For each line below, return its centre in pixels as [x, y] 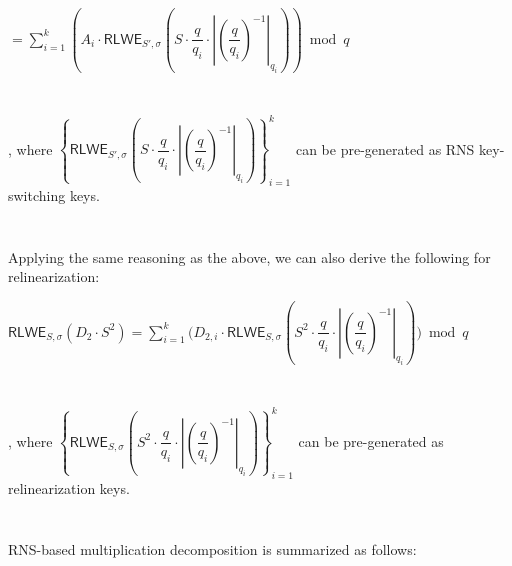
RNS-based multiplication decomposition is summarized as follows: [212, 549]
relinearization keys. [69, 487]
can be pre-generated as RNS [385, 148]
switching [37, 194]
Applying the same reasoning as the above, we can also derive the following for [249, 256]
